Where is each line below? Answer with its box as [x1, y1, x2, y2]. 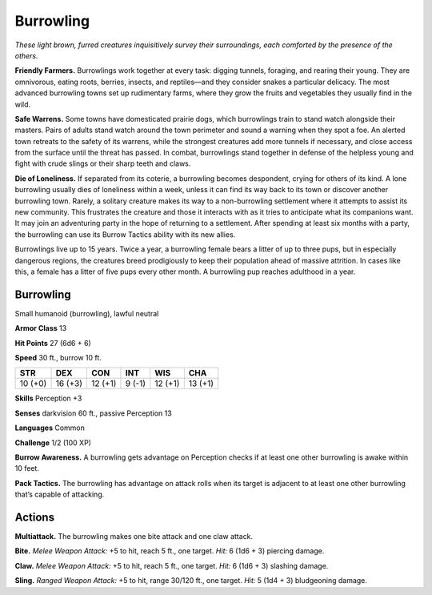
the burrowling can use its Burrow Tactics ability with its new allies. [14, 229, 236, 239]
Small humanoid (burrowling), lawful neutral [14, 308, 159, 318]
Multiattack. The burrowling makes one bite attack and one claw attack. [14, 532, 254, 541]
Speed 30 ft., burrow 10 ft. [14, 353, 102, 363]
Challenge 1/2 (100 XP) [14, 437, 92, 448]
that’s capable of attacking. [14, 489, 105, 500]
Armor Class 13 [14, 324, 67, 333]
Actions [14, 510, 55, 524]
